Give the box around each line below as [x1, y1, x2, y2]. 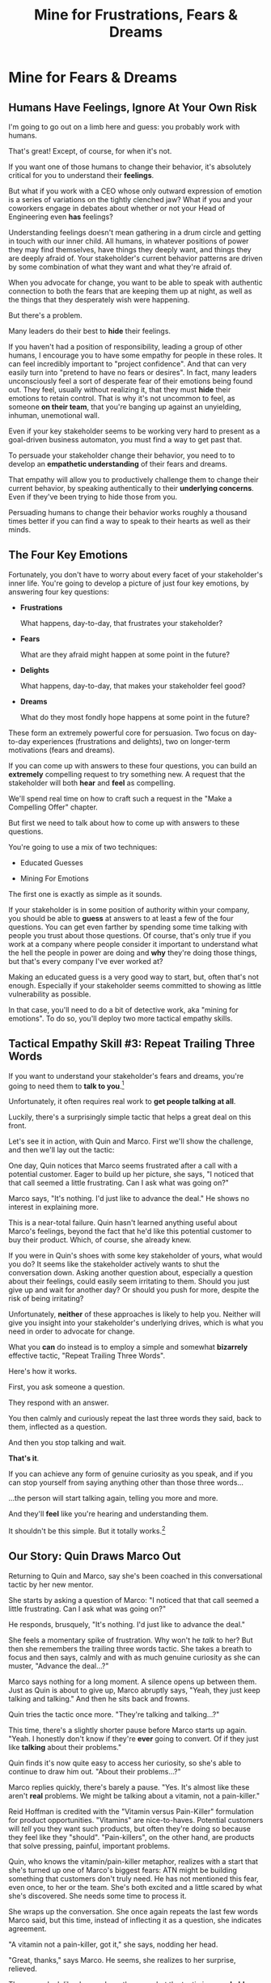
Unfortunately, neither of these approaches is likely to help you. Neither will [8, 1309, 261, 1319]
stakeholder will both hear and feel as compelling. [8, 778, 176, 788]
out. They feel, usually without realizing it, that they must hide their [8, 385, 231, 394]
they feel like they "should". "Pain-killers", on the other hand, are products [8, 1832, 255, 1841]
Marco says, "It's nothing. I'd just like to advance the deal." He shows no [8, 1194, 250, 1203]
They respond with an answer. [8, 1397, 109, 1408]
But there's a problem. [8, 311, 83, 320]
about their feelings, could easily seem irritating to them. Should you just [8, 1276, 250, 1287]
